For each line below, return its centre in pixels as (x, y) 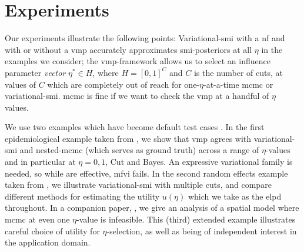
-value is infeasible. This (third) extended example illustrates (186, 219)
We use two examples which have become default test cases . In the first (135, 127)
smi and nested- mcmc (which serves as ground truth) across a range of (132, 150)
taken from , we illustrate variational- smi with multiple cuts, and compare (138, 185)
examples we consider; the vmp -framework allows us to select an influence (138, 61)
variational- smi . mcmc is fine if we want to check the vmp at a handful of (137, 96)
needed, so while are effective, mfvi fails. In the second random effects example (146, 173)
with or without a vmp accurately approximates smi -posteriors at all (128, 49)
